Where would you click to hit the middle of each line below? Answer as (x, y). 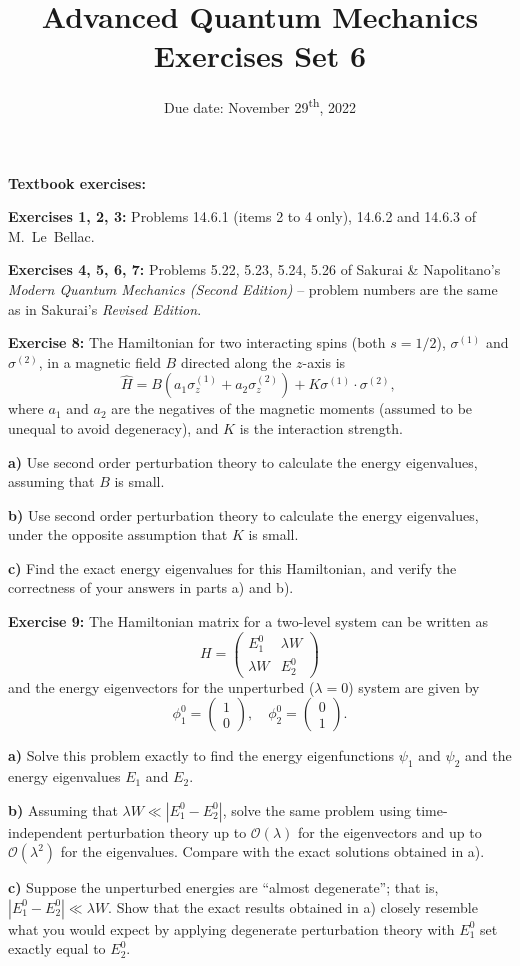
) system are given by (414, 686)
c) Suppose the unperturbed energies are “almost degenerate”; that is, (223, 887)
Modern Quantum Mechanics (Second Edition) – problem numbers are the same (253, 288)
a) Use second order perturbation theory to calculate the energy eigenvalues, (243, 461)
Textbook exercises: (77, 182)
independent (45, 831)
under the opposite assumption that (118, 534)
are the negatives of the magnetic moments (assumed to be (292, 408)
